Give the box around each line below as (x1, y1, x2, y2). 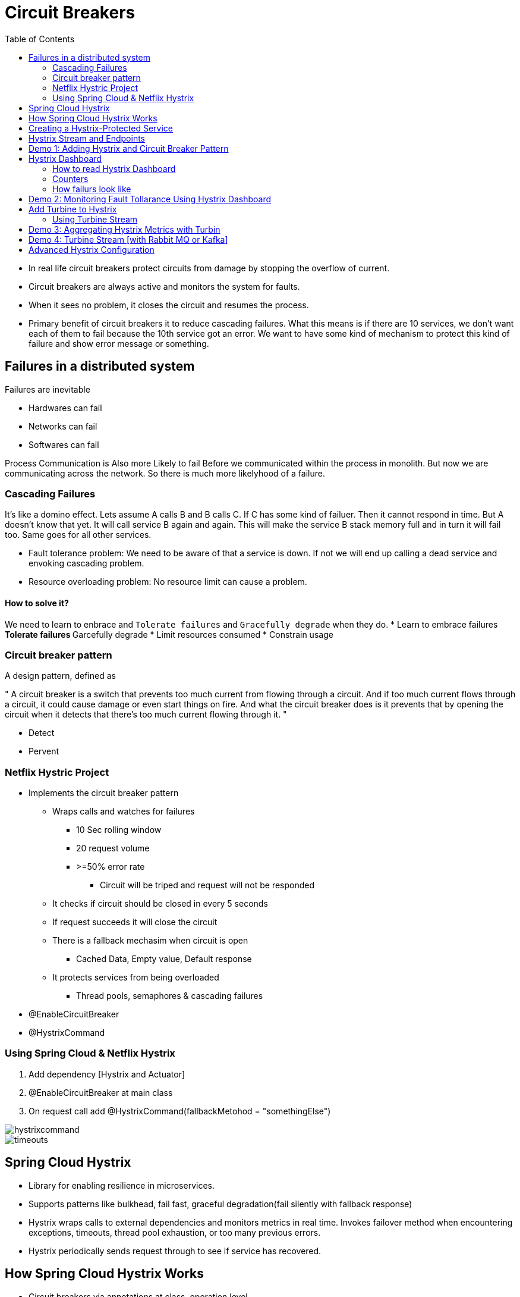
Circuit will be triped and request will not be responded (100, 880, 315, 891)
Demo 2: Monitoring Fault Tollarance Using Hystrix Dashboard (29, 193, 272, 204)
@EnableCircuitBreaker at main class (29, 1087, 173, 1098)
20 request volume (76, 843, 150, 854)
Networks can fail (29, 421, 97, 431)
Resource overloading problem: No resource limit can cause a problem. (29, 577, 307, 587)
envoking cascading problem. (29, 558, 144, 569)
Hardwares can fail (29, 402, 102, 413)
